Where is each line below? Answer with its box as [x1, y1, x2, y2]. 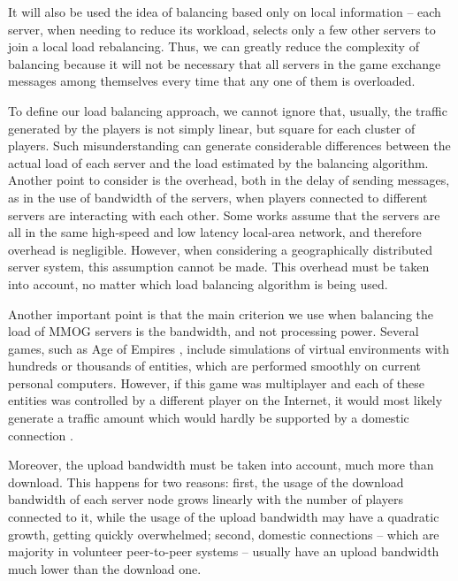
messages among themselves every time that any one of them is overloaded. [8, 72, 416, 90]
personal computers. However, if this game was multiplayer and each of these [8, 373, 425, 392]
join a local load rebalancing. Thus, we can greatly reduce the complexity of [8, 37, 419, 56]
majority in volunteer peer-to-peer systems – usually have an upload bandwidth [8, 542, 439, 561]
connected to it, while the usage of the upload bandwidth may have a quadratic [8, 508, 439, 526]
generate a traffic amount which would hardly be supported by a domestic [8, 409, 409, 427]
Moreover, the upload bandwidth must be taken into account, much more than [8, 455, 434, 474]
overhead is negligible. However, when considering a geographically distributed [8, 240, 432, 258]
